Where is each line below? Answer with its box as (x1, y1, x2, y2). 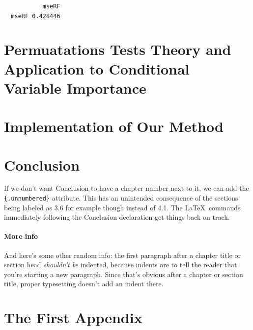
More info (4, 231, 38, 241)
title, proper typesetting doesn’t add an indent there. (4, 279, 164, 289)
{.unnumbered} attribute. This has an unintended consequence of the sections (4, 193, 238, 203)
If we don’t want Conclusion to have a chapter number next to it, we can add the (4, 183, 249, 193)
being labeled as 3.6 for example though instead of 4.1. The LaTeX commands (4, 202, 241, 212)
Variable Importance (4, 77, 146, 98)
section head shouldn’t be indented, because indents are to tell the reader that (4, 259, 237, 270)
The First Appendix (4, 307, 142, 328)
